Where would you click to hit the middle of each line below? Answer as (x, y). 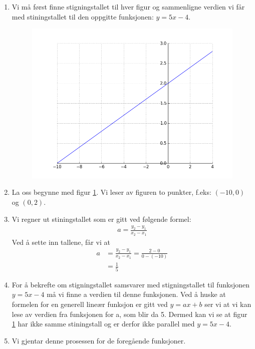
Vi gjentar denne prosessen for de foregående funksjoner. (99, 340)
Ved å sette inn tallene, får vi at (61, 242)
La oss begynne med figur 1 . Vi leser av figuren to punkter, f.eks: (111, 192)
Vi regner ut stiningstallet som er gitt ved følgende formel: (101, 219)
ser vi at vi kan (228, 304)
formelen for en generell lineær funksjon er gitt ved (90, 304)
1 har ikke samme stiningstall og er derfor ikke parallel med (103, 324)
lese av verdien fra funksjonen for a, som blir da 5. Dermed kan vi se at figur (130, 314)
